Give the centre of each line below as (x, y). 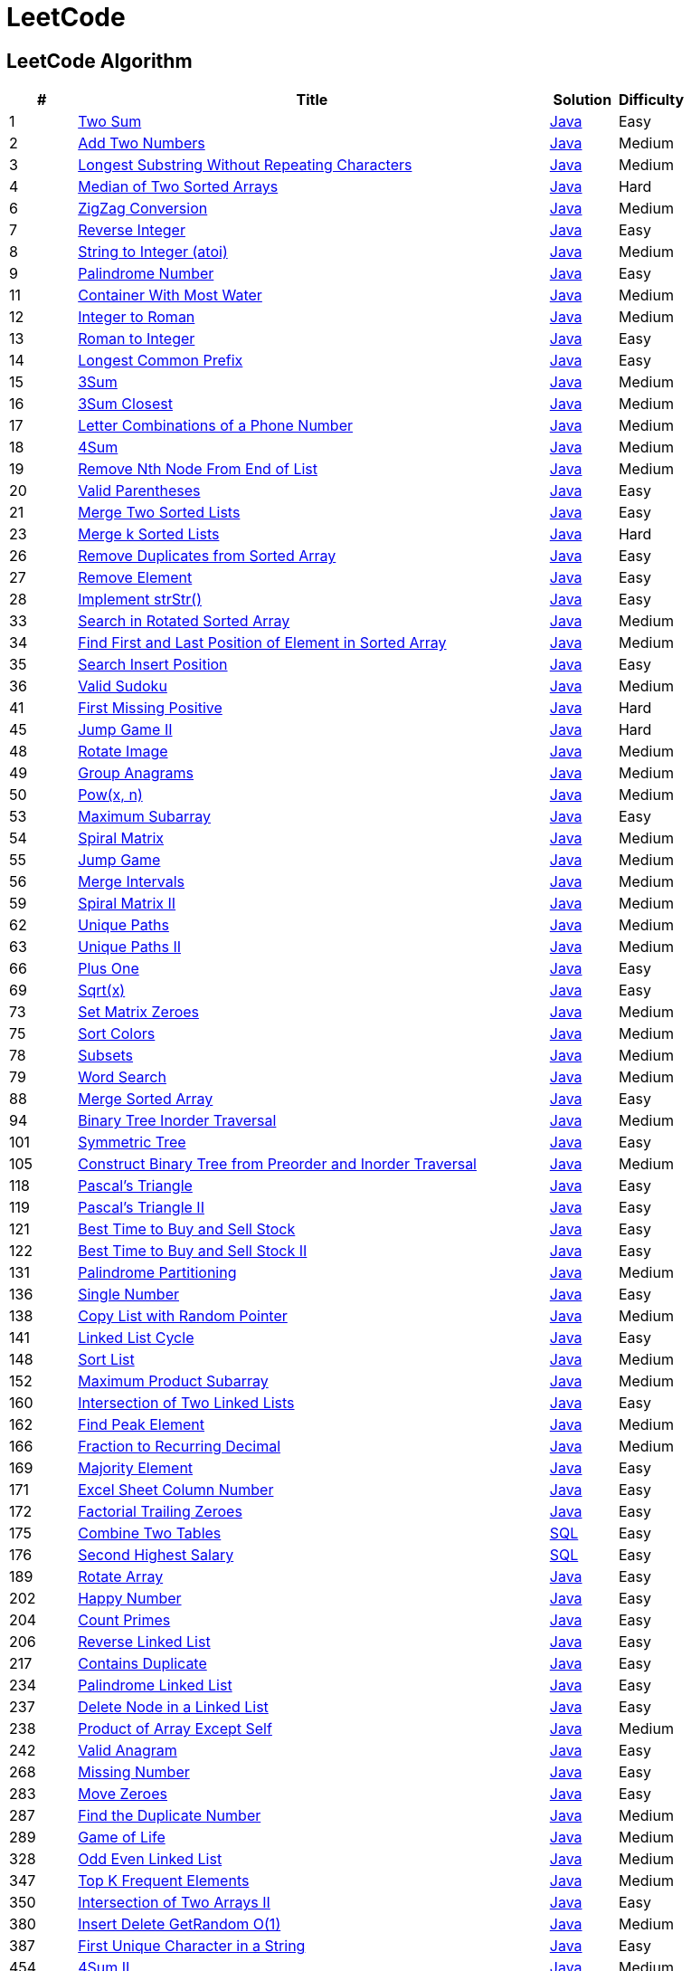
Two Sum (110, 122)
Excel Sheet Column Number (176, 1490)
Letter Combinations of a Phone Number (215, 426)
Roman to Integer (137, 339)
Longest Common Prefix (161, 361)
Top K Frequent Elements (164, 1881)
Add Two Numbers (142, 143)
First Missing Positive (150, 708)
